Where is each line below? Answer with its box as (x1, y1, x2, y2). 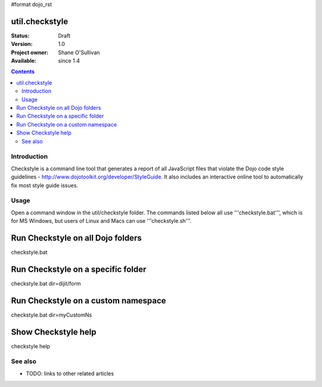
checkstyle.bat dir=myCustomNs (11, 311, 92, 318)
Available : (11, 57, 37, 64)
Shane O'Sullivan (58, 48, 100, 56)
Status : (11, 32, 30, 39)
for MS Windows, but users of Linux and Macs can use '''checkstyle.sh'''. (11, 217, 192, 225)
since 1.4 (58, 57, 80, 64)
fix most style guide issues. (11, 182, 79, 189)
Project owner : (11, 48, 49, 56)
